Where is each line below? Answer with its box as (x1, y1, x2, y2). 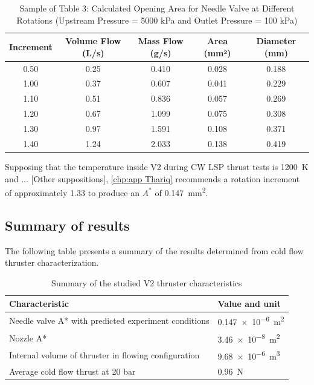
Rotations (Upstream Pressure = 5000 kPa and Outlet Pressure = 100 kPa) (16, 13, 298, 26)
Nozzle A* (9, 331, 47, 344)
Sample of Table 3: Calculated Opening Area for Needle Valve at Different (19, 2, 295, 14)
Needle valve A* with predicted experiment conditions (9, 314, 210, 327)
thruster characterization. (5, 256, 99, 269)
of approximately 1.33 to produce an (5, 186, 139, 199)
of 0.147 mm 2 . (155, 185, 208, 199)
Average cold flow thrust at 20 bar (9, 364, 136, 377)
